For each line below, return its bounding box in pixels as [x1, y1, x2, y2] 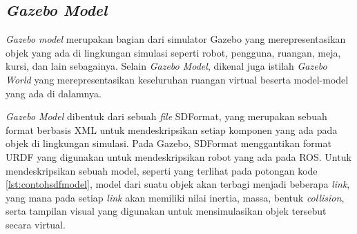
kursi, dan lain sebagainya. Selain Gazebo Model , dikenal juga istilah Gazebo [6, 59, 327, 73]
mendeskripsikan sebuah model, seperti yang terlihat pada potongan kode [6, 163, 318, 177]
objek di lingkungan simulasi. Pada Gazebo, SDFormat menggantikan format [6, 136, 331, 150]
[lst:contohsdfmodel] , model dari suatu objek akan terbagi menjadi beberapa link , [6, 177, 350, 191]
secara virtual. [6, 217, 66, 231]
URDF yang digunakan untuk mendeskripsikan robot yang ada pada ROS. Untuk [6, 149, 351, 164]
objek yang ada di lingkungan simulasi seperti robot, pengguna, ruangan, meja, [6, 45, 341, 59]
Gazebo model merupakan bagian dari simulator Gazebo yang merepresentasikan [6, 32, 346, 46]
